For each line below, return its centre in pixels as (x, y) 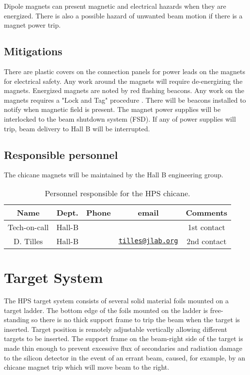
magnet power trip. (32, 25)
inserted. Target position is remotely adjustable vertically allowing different (116, 329)
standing (17, 320)
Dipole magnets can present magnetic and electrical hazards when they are (115, 6)
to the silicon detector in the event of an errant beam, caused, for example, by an (125, 357)
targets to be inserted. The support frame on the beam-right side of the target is (124, 338)
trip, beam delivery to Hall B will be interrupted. (77, 128)
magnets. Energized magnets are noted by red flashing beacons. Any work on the (124, 90)
